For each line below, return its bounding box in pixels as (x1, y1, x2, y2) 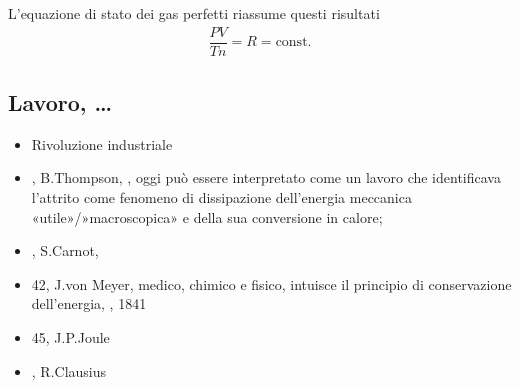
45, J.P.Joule (31, 327, 110, 348)
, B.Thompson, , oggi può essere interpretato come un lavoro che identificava (31, 167, 501, 188)
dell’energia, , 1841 (31, 293, 147, 314)
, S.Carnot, (31, 240, 99, 261)
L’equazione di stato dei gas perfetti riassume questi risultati (8, 3, 380, 23)
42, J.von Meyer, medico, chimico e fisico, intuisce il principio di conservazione (31, 273, 512, 294)
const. (275, 35, 312, 50)
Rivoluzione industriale (31, 133, 173, 154)
